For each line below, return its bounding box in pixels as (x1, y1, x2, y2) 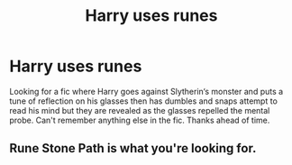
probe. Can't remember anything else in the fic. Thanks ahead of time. (9, 115, 270, 125)
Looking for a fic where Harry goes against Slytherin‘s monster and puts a (9, 86, 284, 96)
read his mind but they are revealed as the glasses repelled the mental (9, 105, 270, 115)
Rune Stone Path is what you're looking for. (9, 141, 257, 156)
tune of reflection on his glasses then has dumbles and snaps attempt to (9, 96, 278, 106)
